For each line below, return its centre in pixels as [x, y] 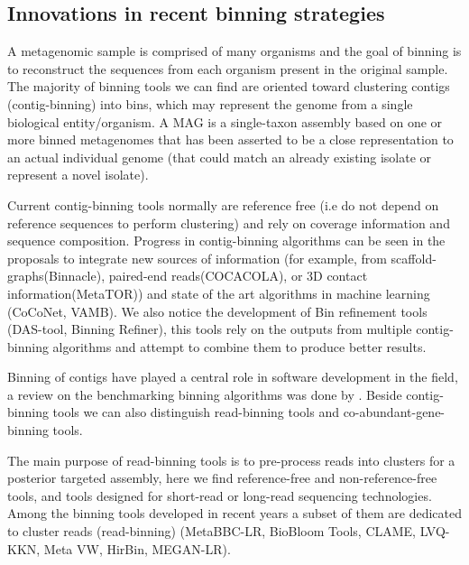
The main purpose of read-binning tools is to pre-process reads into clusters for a [231, 460]
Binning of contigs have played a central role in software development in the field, [233, 377]
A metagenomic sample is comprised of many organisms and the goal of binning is [234, 51]
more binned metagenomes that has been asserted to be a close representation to [230, 139]
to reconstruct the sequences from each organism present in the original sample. [228, 68]
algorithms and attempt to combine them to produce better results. [239, 346]
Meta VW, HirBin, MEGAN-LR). [137, 548]
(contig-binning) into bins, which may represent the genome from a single [210, 103]
